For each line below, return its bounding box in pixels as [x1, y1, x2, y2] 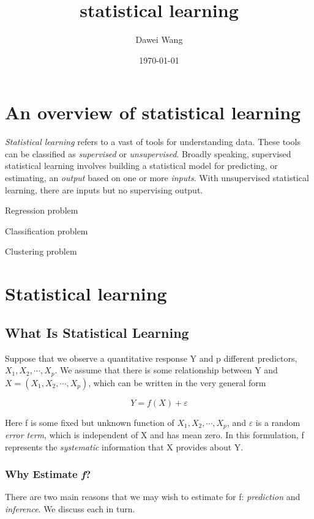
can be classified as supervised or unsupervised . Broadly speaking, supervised [5, 147, 291, 160]
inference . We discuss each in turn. [5, 502, 135, 515]
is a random [255, 416, 301, 428]
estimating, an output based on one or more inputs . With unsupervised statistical [5, 171, 309, 184]
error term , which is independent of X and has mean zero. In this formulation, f [5, 428, 304, 441]
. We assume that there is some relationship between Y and [54, 364, 278, 376]
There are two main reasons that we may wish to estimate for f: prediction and [5, 490, 301, 503]
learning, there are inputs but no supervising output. [5, 183, 203, 196]
